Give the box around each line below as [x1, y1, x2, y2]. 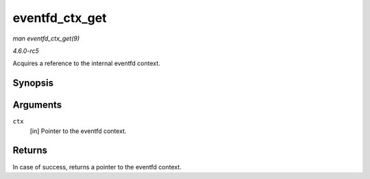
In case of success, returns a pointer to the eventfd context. [12, 163, 182, 171]
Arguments [12, 99, 62, 111]
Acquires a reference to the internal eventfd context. [12, 59, 160, 68]
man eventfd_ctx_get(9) [12, 34, 80, 43]
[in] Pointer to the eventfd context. [29, 127, 127, 135]
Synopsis [12, 77, 54, 89]
